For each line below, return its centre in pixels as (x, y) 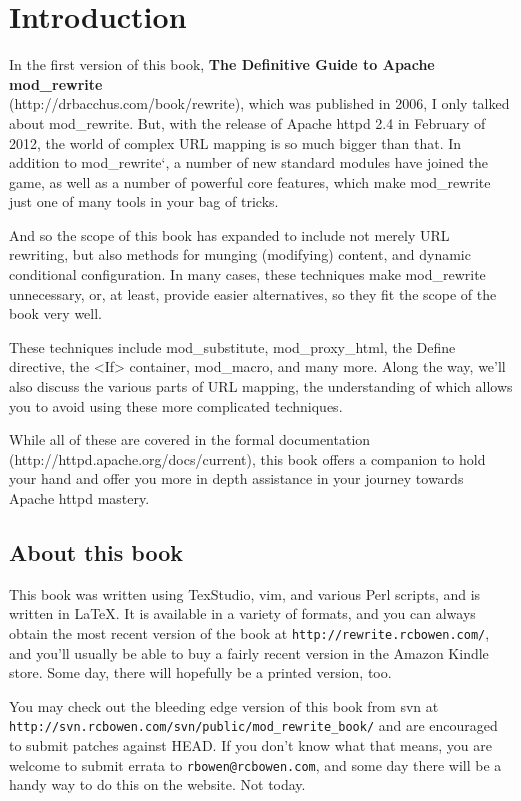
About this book (96, 551)
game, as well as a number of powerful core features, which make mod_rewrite (250, 181)
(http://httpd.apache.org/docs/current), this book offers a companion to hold (247, 458)
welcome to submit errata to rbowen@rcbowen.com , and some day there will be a (255, 764)
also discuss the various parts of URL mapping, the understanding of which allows (261, 386)
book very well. (55, 313)
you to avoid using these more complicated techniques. (176, 405)
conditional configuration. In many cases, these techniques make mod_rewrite (247, 274)
